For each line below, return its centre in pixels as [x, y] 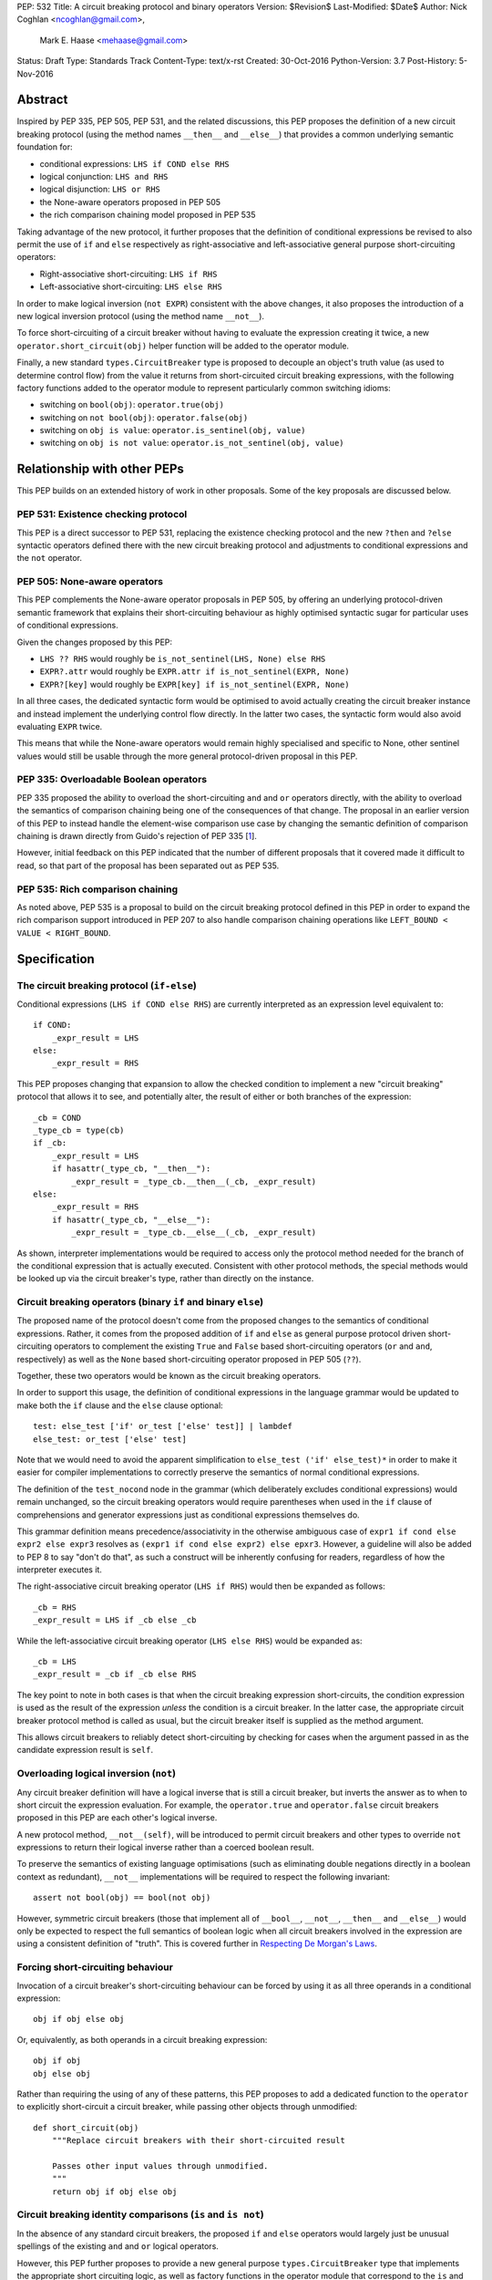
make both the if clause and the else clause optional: [120, 1405]
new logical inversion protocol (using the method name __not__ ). [140, 316]
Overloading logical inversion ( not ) [97, 1774]
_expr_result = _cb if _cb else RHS [115, 1674]
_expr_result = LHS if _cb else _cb [115, 1620]
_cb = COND [57, 1118]
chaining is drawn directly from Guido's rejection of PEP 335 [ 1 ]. [137, 836]
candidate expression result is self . [85, 1750]
